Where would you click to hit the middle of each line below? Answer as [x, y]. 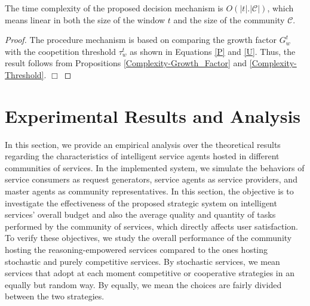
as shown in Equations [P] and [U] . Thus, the [213, 51]
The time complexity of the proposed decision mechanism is [114, 8]
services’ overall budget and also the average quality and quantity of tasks [140, 214]
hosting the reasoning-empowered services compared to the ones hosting [136, 250]
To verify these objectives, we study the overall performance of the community [148, 238]
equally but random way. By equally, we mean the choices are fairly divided [143, 284]
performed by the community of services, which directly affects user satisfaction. [152, 226]
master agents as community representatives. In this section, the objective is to [149, 191]
